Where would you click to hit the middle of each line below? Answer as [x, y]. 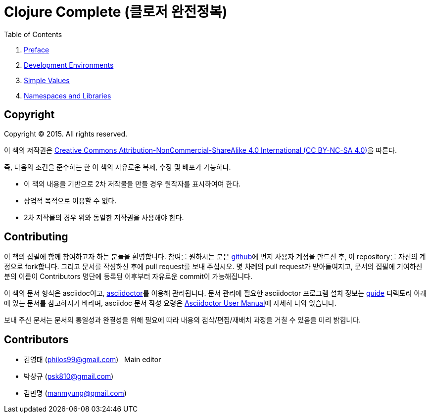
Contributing [36, 237]
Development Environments [69, 65]
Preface [37, 49]
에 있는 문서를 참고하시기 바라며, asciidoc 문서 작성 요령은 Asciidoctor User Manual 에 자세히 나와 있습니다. [170, 303]
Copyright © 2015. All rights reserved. [66, 134]
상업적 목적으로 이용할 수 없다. [70, 200]
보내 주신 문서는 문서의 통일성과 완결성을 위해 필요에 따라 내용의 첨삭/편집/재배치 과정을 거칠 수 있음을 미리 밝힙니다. [183, 320]
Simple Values [47, 80]
